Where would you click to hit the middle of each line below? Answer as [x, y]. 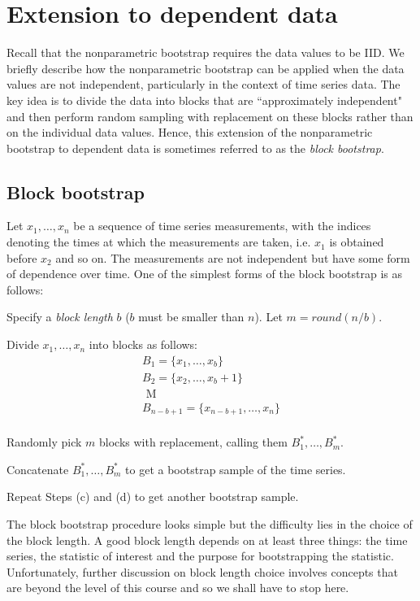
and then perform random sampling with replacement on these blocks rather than [210, 116]
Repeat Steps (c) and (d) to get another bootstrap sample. [153, 496]
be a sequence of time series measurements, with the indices [222, 226]
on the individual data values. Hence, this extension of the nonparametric [190, 132]
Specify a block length [60, 317]
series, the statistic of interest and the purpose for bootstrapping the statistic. [200, 556]
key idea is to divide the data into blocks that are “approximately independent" [204, 100]
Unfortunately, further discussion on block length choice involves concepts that [202, 571]
